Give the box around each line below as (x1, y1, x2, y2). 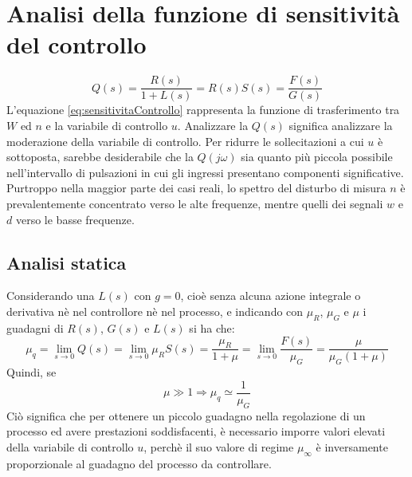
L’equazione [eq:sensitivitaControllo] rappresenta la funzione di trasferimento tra (6, 101, 400, 118)
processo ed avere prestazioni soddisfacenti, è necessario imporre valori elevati (6, 423, 386, 440)
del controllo (6, 28, 147, 61)
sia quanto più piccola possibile (241, 148, 393, 165)
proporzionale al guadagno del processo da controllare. (6, 455, 272, 471)
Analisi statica (6, 250, 127, 274)
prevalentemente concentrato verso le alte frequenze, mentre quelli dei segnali (6, 195, 383, 211)
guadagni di (6, 319, 64, 336)
